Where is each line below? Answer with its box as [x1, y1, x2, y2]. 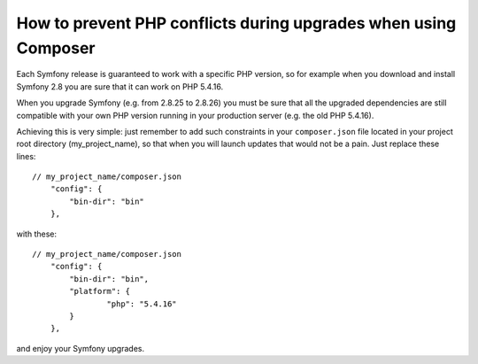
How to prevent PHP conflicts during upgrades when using [16, 13, 457, 33]
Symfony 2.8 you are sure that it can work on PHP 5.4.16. [16, 81, 224, 92]
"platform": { [69, 286, 131, 297]
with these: [16, 228, 58, 239]
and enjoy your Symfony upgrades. [16, 343, 145, 353]
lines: [16, 151, 36, 161]
